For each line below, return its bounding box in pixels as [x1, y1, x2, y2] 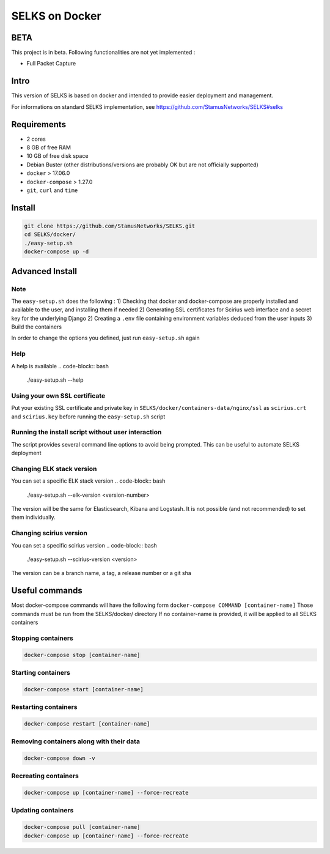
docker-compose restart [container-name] [24, 720, 150, 727]
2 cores [26, 135, 46, 143]
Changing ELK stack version [11, 464, 97, 473]
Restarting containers [11, 703, 78, 711]
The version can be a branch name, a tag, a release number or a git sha [11, 570, 192, 577]
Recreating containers [11, 771, 79, 780]
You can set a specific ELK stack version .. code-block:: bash [11, 477, 166, 485]
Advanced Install [11, 266, 78, 277]
